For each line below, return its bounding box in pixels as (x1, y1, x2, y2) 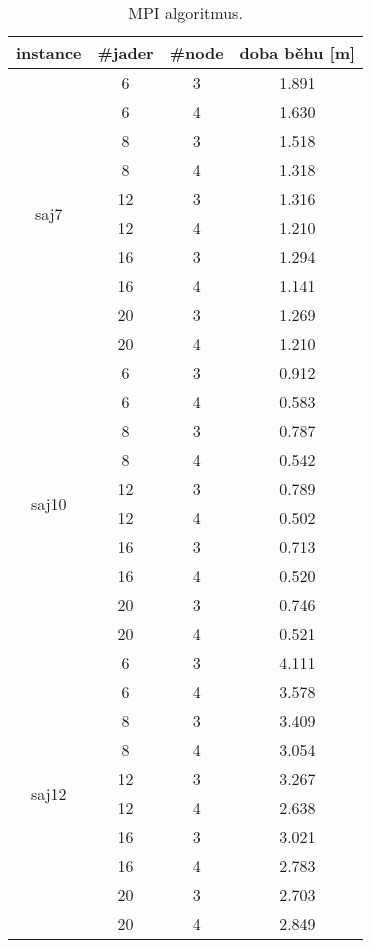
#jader (97, 41, 154, 64)
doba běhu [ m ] (239, 41, 356, 64)
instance (16, 41, 82, 64)
